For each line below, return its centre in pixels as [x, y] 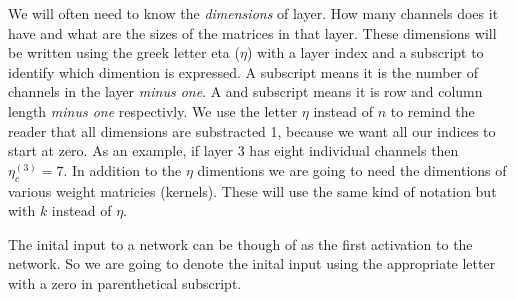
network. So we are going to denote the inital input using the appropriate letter [252, 263]
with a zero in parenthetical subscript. [125, 282]
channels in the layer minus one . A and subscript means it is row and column [245, 91]
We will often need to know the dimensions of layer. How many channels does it [253, 13]
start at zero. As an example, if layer [121, 150]
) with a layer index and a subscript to [365, 52]
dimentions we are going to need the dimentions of [352, 169]
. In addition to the [122, 169]
